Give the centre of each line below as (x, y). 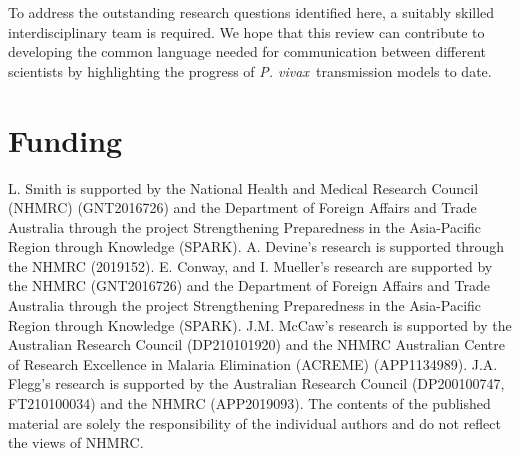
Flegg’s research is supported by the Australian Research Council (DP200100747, (256, 383)
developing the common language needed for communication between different (247, 51)
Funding (65, 139)
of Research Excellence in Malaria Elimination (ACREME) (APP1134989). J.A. (253, 363)
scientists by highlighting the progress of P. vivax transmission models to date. (250, 70)
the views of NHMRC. (76, 442)
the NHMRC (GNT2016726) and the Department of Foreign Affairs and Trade (249, 285)
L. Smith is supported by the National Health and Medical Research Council (243, 187)
